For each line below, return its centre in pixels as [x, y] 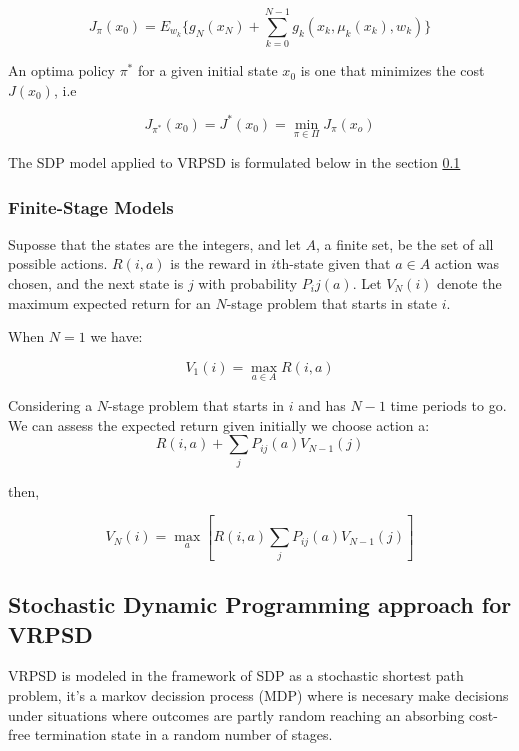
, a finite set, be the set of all [405, 243]
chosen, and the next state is [96, 283]
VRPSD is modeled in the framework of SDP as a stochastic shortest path [236, 675]
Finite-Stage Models [91, 206]
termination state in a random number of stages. [183, 734]
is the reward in [218, 263]
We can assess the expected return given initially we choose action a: [219, 424]
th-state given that [333, 263]
